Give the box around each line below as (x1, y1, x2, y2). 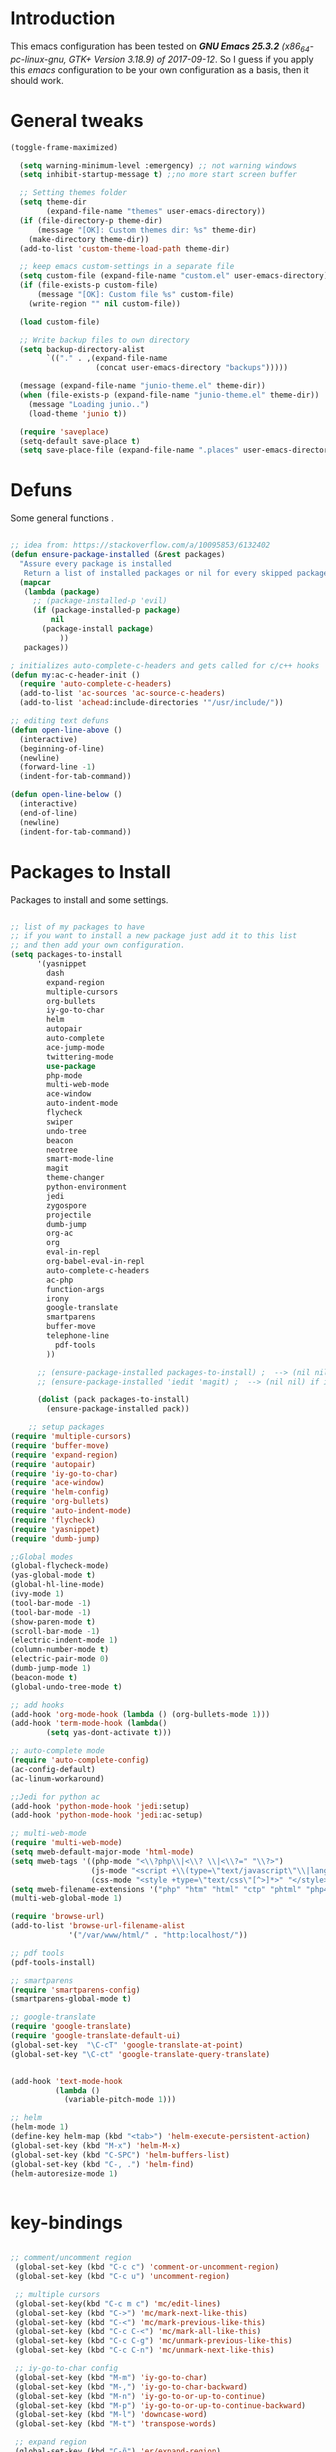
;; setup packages (28, 1422, 105, 1432)
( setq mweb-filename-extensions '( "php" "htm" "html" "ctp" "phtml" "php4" (10, 1884, 333, 1894)
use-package (46, 1061, 97, 1071)
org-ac (46, 1228, 74, 1239)
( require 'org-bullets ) (10, 1497, 110, 1507)
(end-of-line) (19, 808, 78, 818)
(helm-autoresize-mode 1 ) (10, 2168, 118, 2179)
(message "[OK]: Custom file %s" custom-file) (36, 290, 235, 300)
